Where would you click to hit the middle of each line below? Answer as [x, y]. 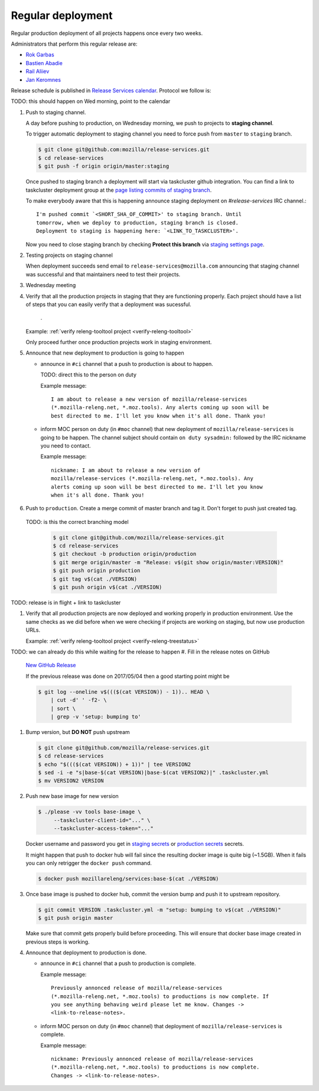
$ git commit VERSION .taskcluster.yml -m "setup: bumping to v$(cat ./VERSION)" [160, 910]
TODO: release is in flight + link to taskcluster [66, 603]
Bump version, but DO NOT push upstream [78, 732]
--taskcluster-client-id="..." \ [102, 820]
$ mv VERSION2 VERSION [71, 781]
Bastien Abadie [44, 63]
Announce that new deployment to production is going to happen [105, 353]
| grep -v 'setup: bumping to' [96, 717]
